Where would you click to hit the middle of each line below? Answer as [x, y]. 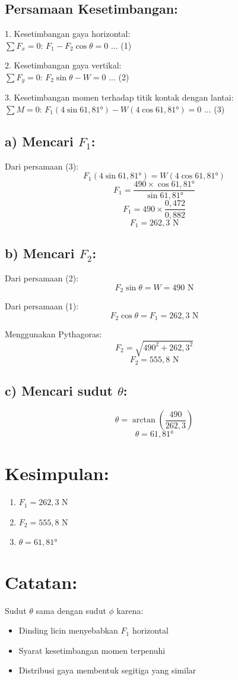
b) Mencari [40, 253]
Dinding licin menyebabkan [68, 630]
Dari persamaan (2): [42, 278]
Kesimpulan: [57, 473]
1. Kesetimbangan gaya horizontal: [68, 34]
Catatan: [41, 582]
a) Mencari [39, 141]
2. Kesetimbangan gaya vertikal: [63, 65]
